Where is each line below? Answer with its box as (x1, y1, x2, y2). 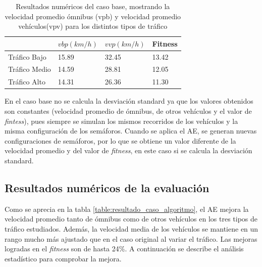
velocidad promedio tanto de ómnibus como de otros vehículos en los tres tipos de (5, 213, 258, 224)
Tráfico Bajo (8, 51, 46, 62)
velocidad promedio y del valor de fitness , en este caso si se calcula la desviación (5, 145, 252, 156)
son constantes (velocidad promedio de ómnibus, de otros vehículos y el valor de (5, 106, 252, 116)
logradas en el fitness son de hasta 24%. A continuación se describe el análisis (5, 243, 244, 254)
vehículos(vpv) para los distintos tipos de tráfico (18, 21, 168, 31)
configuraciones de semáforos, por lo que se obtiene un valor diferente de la (5, 135, 236, 146)
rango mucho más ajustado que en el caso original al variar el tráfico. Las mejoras (5, 233, 257, 244)
